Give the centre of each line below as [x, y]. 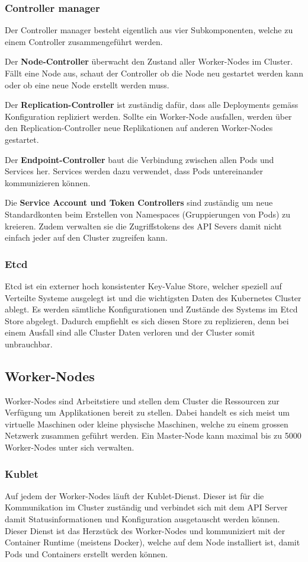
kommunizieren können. [48, 182]
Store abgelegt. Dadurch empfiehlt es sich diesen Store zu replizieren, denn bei [147, 320]
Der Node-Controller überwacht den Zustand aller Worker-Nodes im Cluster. [149, 61]
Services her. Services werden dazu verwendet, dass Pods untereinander [134, 171]
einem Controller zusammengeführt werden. [84, 41]
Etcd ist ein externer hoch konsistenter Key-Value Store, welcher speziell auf [143, 285]
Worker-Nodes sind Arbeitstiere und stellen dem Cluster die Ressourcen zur [142, 400]
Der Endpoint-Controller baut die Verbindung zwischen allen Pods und [139, 159]
